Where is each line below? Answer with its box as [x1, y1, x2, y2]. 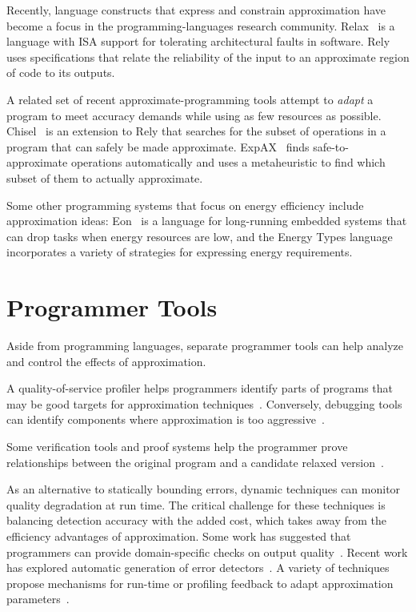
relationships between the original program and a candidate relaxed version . [6, 453, 384, 470]
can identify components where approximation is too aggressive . [6, 411, 325, 428]
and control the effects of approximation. [6, 352, 206, 369]
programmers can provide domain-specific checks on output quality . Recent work [6, 543, 408, 560]
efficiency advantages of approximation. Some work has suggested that [6, 527, 351, 544]
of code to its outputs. [6, 64, 115, 81]
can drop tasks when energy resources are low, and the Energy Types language [6, 227, 393, 244]
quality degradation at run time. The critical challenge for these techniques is [6, 496, 386, 513]
